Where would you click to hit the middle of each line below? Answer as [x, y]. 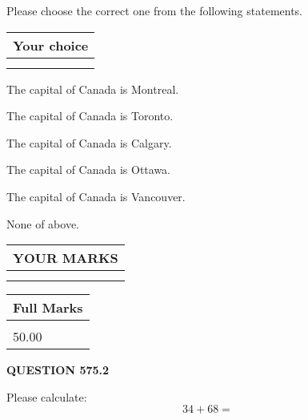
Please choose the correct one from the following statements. [155, 10]
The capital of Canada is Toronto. [90, 116]
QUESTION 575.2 [58, 370]
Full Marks [48, 308]
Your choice [51, 45]
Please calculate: [47, 396]
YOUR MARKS [66, 258]
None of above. [43, 223]
